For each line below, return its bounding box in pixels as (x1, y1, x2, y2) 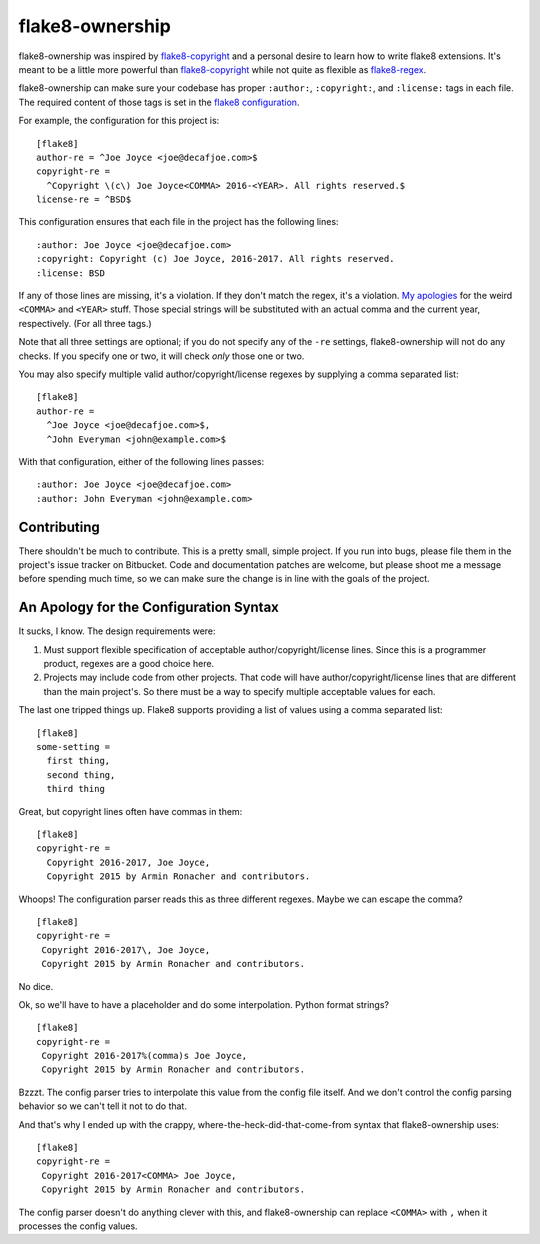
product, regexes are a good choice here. (43, 658, 215, 670)
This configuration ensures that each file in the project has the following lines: (18, 216, 339, 228)
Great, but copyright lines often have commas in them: (18, 805, 243, 817)
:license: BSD (36, 267, 105, 279)
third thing (46, 783, 105, 795)
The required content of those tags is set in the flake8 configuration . (18, 96, 300, 108)
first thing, (46, 755, 111, 767)
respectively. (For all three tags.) (18, 317, 152, 329)
